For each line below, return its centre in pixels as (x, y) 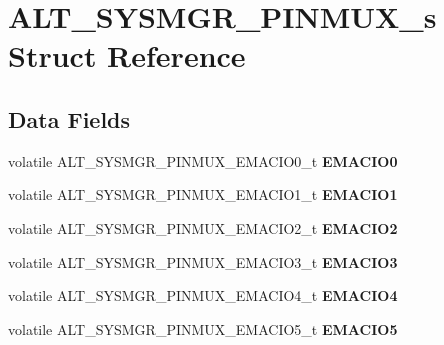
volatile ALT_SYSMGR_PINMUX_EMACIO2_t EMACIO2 (203, 227)
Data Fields (69, 118)
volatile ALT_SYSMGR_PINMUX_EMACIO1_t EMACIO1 (203, 194)
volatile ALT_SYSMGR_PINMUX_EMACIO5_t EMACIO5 (203, 328)
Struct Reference (127, 55)
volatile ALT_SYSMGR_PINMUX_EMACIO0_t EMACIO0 (203, 160)
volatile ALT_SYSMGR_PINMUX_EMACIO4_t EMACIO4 (203, 295)
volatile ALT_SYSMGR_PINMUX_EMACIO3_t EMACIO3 (203, 261)
